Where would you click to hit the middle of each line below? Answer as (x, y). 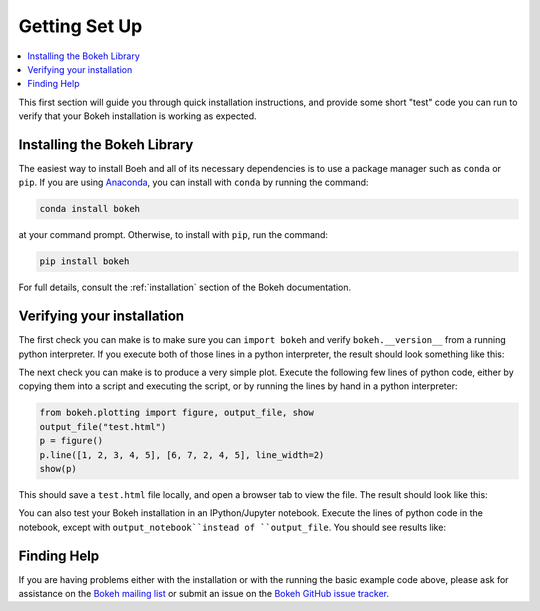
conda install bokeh (89, 209)
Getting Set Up (80, 26)
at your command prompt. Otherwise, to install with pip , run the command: (173, 235)
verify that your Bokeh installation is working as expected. (137, 116)
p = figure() (71, 441)
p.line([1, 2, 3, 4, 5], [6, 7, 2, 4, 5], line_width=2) (182, 454)
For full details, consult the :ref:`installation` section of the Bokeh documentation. (185, 287)
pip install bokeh (84, 261)
